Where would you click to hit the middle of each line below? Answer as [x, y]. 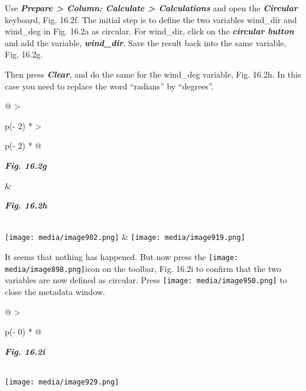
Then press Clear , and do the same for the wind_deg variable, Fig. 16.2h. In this [153, 74]
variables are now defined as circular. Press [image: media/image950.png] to [146, 280]
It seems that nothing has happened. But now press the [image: [122, 256]
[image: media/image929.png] [62, 382]
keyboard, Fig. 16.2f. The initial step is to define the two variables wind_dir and [151, 19]
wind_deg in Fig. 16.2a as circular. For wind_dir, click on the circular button [149, 31]
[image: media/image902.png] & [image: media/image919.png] [125, 237]
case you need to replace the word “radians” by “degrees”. [109, 86]
